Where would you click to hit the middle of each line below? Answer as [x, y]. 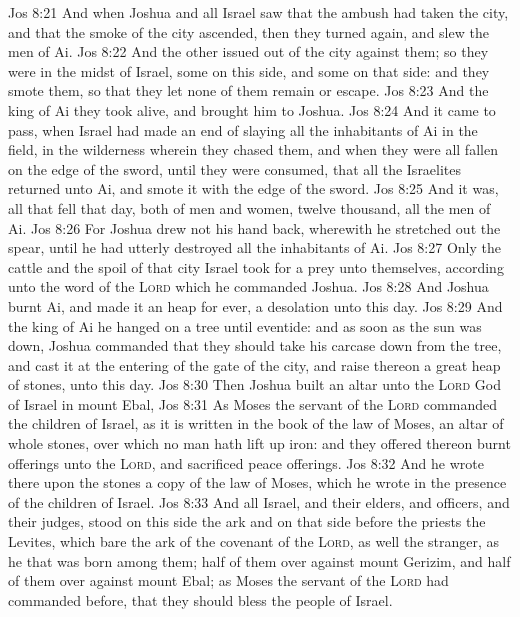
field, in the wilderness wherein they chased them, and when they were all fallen [253, 149]
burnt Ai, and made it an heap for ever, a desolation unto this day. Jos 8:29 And [255, 305]
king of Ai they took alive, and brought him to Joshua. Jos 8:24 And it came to [252, 109]
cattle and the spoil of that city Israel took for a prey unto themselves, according [256, 266]
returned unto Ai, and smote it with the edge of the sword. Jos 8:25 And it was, [253, 188]
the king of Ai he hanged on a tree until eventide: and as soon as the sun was [245, 325]
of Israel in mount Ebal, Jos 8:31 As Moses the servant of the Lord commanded [252, 403]
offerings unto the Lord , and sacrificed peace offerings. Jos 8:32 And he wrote [246, 462]
